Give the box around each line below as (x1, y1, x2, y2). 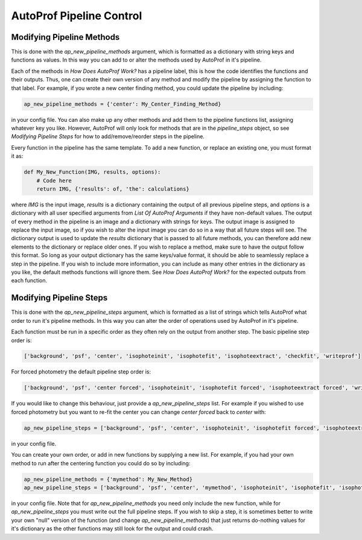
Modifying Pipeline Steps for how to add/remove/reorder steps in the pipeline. (11, 133, 205, 140)
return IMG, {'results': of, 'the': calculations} (36, 185, 189, 192)
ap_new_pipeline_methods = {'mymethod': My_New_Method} (24, 475, 193, 483)
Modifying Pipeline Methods (11, 32, 120, 42)
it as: (11, 153, 24, 160)
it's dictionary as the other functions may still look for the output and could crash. (11, 525, 214, 532)
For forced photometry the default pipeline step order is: (11, 368, 151, 375)
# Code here (36, 177, 72, 184)
